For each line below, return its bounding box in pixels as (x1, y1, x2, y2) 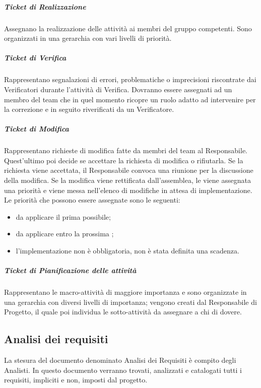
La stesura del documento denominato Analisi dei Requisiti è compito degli (4, 355, 236, 365)
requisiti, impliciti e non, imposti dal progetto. (4, 374, 148, 385)
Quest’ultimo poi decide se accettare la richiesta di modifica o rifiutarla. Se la (4, 155, 243, 165)
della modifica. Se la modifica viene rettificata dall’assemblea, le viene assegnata (4, 175, 251, 185)
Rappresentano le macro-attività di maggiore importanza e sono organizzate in (4, 287, 247, 297)
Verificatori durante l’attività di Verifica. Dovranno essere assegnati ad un (4, 84, 232, 94)
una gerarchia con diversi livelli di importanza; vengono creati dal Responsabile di (4, 296, 257, 307)
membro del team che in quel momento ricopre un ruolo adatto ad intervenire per (4, 94, 256, 104)
